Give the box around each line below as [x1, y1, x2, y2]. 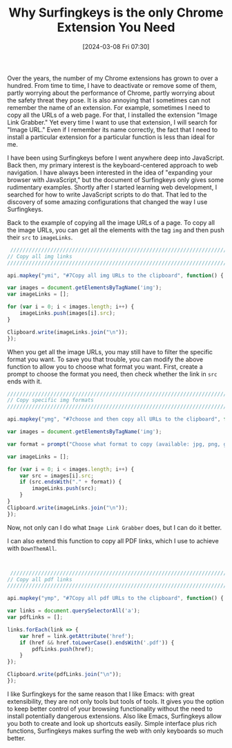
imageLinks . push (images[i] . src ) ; [19, 310, 116, 317]
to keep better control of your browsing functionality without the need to [7, 704, 213, 713]
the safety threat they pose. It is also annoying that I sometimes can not [7, 95, 211, 104]
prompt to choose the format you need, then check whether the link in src [7, 370, 217, 378]
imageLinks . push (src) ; [32, 485, 97, 492]
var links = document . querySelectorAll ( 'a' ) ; [7, 608, 140, 614]
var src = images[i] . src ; [19, 472, 95, 479]
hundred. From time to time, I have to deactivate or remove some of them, [7, 81, 217, 89]
